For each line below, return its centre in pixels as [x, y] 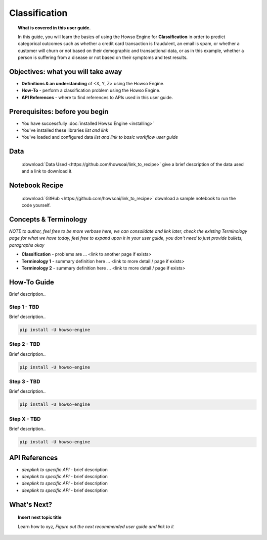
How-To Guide [32, 282]
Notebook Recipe [36, 186]
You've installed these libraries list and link [65, 130]
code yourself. [36, 205]
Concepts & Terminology [48, 219]
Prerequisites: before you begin [59, 111]
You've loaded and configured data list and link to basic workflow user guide [100, 137]
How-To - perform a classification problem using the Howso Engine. [91, 90]
